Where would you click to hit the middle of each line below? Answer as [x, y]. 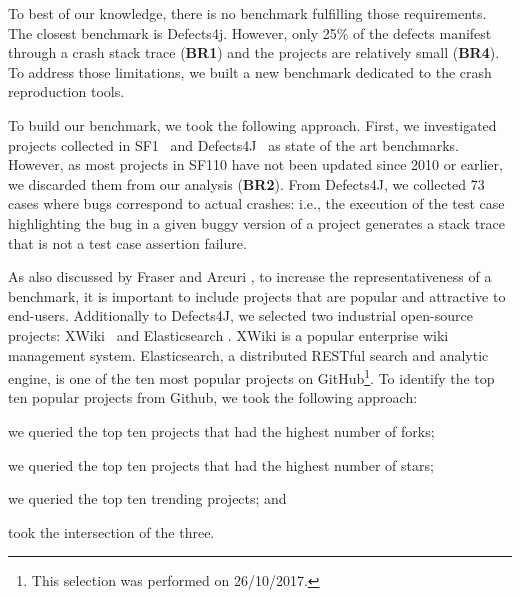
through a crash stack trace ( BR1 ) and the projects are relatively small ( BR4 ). [254, 52]
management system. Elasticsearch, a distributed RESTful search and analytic [248, 354]
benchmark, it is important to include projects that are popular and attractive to [257, 295]
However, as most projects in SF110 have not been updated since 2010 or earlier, [255, 164]
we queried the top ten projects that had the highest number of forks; [221, 430]
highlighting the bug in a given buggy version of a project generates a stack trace [256, 222]
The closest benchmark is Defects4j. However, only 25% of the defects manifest [250, 32]
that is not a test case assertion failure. [127, 242]
